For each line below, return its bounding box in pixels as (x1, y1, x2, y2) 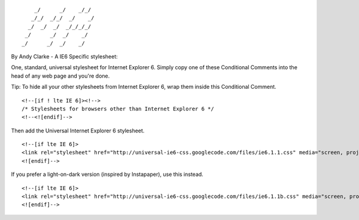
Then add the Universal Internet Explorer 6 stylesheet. (11, 127, 145, 134)
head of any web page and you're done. (11, 72, 110, 79)
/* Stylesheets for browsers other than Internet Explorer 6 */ (22, 105, 215, 112)
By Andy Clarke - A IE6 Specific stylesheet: (11, 52, 118, 60)
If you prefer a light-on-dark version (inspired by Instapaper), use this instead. (11, 171, 203, 178)
